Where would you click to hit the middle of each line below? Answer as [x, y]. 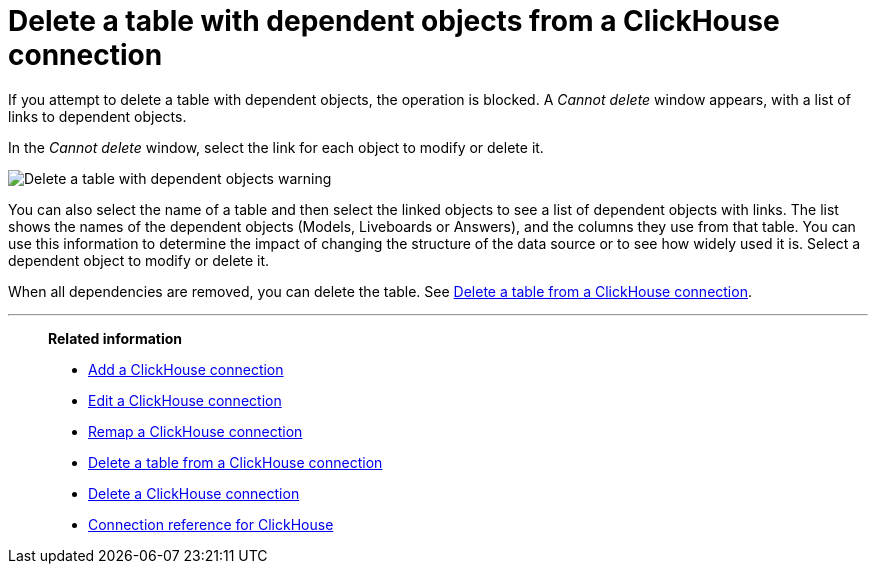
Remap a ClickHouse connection [195, 431]
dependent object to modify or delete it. [139, 260]
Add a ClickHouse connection [186, 369]
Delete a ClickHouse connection [194, 493]
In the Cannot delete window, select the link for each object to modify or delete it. [276, 147]
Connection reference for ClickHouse [211, 524]
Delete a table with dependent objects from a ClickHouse [394, 21]
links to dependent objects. [97, 116]
